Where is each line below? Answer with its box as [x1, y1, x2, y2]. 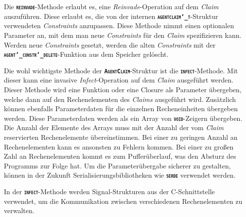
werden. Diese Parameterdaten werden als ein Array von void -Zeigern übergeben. [4, 113, 243, 123]
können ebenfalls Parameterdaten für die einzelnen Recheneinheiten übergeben [4, 103, 238, 114]
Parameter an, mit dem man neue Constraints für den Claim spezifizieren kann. [4, 30, 242, 40]
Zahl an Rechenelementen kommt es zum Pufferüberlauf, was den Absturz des [4, 151, 236, 161]
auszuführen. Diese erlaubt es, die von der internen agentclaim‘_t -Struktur [4, 11, 218, 21]
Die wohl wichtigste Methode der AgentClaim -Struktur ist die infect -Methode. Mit [4, 65, 238, 75]
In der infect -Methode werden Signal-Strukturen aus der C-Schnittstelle [4, 186, 215, 197]
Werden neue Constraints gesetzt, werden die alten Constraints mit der [4, 39, 216, 50]
